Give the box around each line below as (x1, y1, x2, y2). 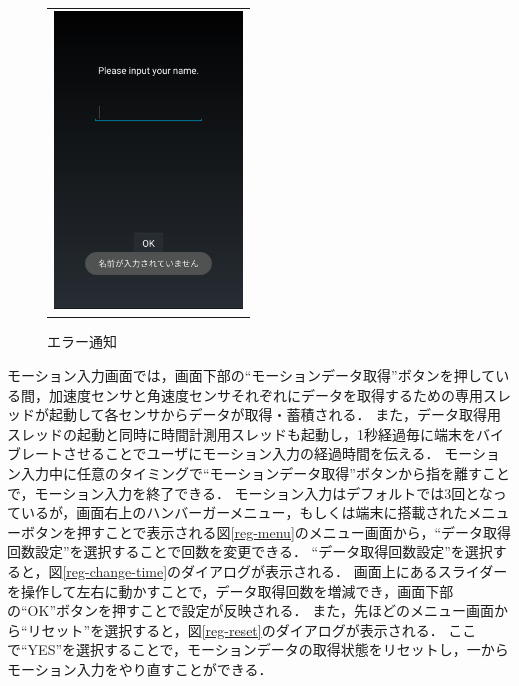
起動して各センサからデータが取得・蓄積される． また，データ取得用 (48, 404, 501, 425)
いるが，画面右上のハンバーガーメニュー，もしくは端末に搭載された (20, 502, 468, 523)
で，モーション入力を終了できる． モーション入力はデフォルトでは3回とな (7, 482, 493, 503)
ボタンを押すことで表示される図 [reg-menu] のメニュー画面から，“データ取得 (20, 521, 511, 542)
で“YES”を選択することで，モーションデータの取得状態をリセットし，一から (7, 639, 509, 660)
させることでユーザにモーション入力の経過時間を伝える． (62, 443, 440, 464)
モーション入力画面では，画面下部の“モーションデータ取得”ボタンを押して (7, 365, 496, 386)
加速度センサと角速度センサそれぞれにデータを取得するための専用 (48, 384, 483, 405)
